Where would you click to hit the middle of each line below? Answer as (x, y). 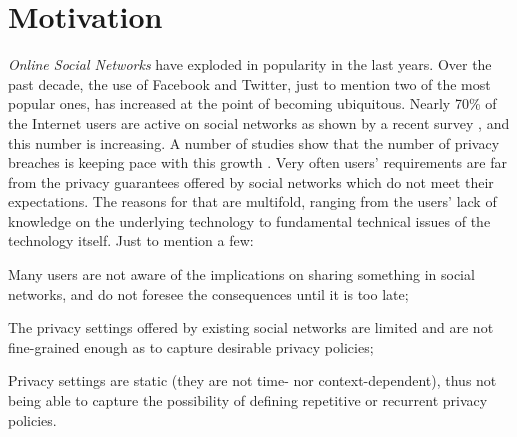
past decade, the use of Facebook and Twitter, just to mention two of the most (249, 83)
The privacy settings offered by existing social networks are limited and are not (251, 327)
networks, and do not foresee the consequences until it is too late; (208, 293)
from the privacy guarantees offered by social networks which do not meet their (251, 181)
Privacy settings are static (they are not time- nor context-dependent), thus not (252, 380)
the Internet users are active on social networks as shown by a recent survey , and (259, 122)
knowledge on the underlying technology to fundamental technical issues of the (249, 220)
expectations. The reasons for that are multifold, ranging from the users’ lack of (252, 201)
